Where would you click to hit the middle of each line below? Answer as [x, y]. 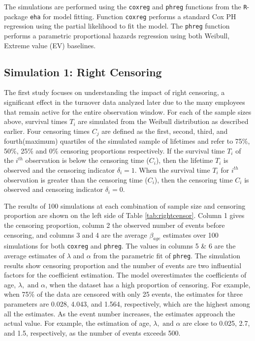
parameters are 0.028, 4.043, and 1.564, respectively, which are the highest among [127, 304]
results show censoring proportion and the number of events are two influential [123, 265]
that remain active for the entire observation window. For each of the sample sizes [128, 111]
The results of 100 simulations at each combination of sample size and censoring [125, 205]
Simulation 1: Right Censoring [83, 72]
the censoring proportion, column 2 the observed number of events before [114, 225]
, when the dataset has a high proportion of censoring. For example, [148, 284]
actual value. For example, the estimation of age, [78, 323]
